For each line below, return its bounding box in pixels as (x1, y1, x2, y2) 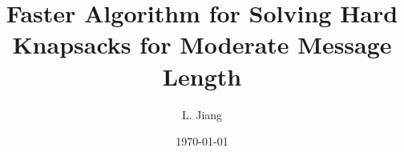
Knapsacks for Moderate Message (12, 28, 392, 61)
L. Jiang (181, 106, 223, 122)
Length (162, 59, 242, 92)
